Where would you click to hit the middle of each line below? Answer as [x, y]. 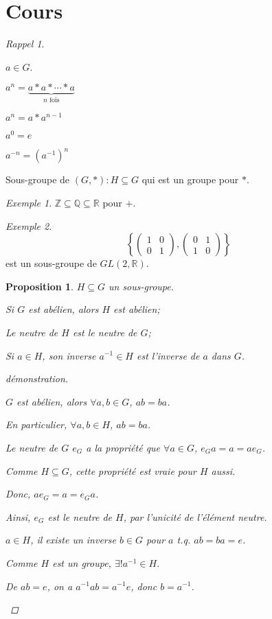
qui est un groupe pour [190, 179]
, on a [60, 586]
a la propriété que [123, 447]
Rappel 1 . [25, 44]
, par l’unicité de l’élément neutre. [195, 516]
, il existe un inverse [73, 540]
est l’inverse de [168, 355]
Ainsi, [18, 516]
